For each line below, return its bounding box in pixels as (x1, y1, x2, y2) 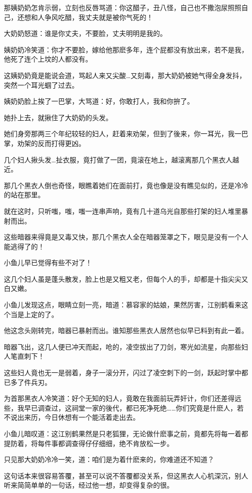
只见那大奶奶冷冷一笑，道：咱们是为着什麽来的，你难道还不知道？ (4, 454, 214, 464)
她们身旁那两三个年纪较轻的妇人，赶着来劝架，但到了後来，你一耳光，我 (4, 128, 235, 139)
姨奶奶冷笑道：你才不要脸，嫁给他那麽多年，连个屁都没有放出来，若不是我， (4, 44, 248, 54)
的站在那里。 (4, 190, 45, 200)
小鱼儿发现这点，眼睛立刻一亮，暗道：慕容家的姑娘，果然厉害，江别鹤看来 (4, 300, 241, 310)
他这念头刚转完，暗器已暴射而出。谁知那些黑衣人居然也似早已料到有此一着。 (4, 325, 248, 335)
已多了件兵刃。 (4, 377, 51, 387)
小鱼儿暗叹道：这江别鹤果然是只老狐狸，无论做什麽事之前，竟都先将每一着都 (4, 429, 248, 438)
